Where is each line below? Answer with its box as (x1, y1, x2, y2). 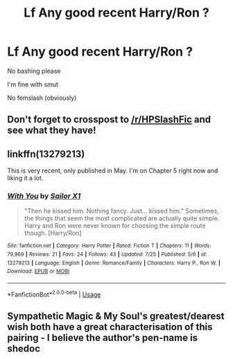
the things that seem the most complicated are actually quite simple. (24, 214, 220, 222)
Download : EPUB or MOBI (7, 268, 70, 275)
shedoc (7, 343, 40, 355)
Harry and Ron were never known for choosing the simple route (24, 222, 206, 230)
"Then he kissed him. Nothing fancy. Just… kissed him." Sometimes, (24, 207, 220, 216)
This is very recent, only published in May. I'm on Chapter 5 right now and (7, 166, 218, 175)
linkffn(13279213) (7, 148, 85, 160)
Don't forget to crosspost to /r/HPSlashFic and (7, 114, 212, 125)
